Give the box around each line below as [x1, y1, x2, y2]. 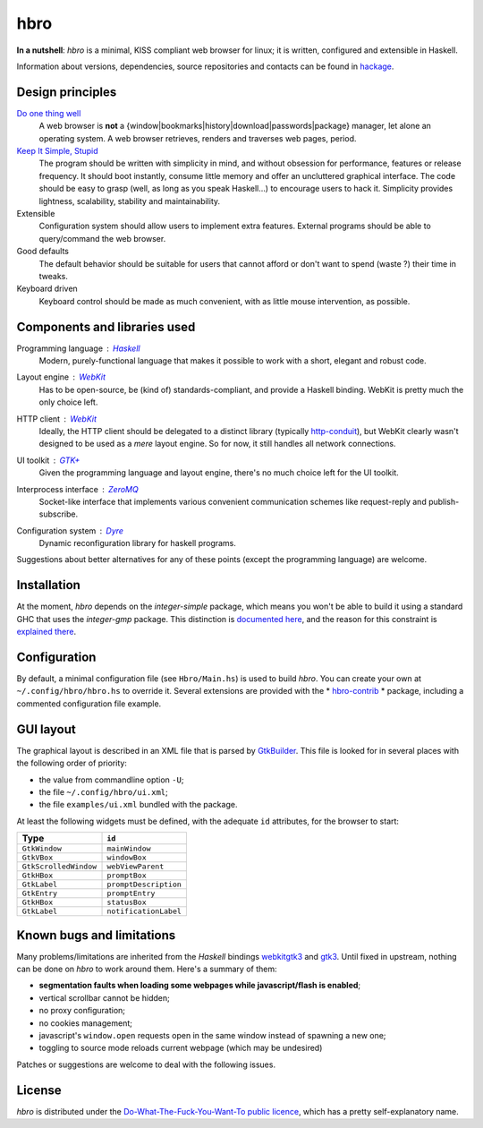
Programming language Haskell [16, 343, 140, 354]
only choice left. [38, 397, 98, 407]
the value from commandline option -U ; [38, 774, 184, 785]
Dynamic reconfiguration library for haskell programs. [38, 538, 237, 549]
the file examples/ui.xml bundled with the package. [38, 799, 238, 810]
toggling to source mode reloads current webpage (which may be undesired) [38, 1043, 323, 1054]
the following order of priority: [16, 757, 127, 769]
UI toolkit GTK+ [16, 455, 80, 466]
